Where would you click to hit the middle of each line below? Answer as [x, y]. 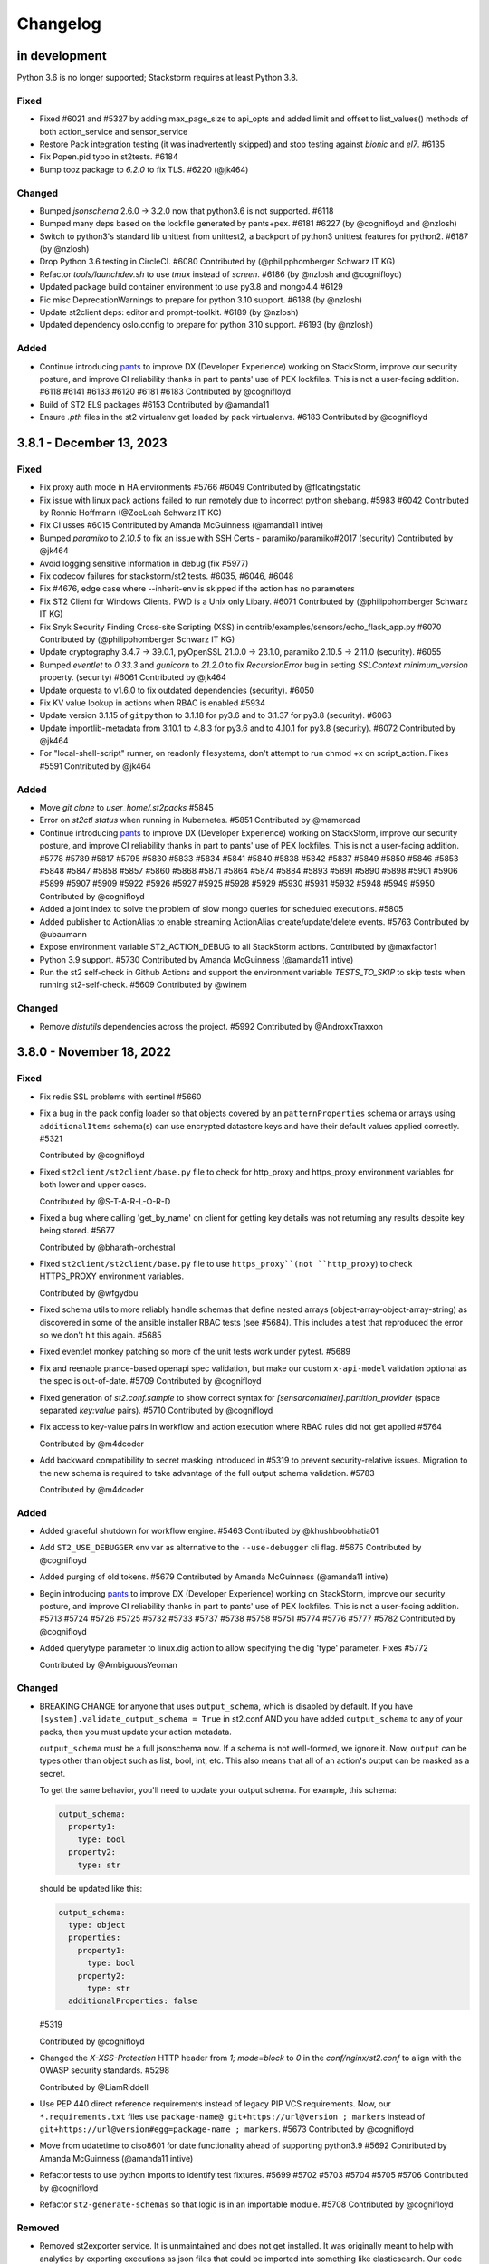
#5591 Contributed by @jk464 [95, 766]
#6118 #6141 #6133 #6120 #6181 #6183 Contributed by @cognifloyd [165, 392]
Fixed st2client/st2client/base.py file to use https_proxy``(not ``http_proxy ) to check [226, 1264]
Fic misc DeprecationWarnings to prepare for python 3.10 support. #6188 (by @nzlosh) [201, 300]
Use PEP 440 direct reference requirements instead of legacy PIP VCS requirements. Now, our [215, 2104]
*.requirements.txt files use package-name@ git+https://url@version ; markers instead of [232, 2116]
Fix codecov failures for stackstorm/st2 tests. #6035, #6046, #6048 [167, 576]
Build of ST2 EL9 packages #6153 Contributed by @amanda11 [154, 404]
